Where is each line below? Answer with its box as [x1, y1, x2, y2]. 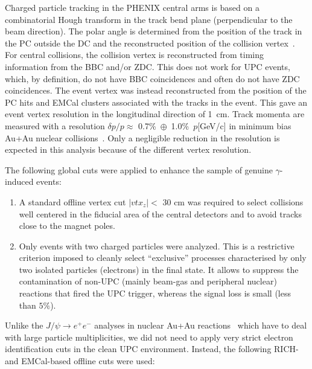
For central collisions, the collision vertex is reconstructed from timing [5, 48, 264, 61]
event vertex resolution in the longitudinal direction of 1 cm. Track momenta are [5, 107, 305, 120]
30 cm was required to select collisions [162, 195, 304, 208]
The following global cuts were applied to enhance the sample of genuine [5, 163, 273, 176]
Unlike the [5, 319, 43, 332]
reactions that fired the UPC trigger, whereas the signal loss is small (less [19, 287, 291, 300]
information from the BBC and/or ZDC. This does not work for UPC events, [5, 60, 290, 72]
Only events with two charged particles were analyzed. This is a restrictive [19, 239, 294, 252]
